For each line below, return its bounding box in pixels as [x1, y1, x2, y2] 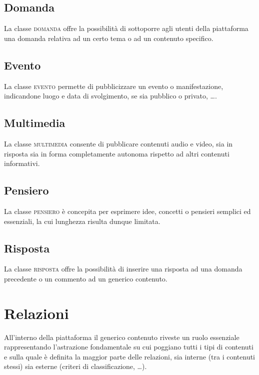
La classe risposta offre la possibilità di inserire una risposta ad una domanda [4, 263, 242, 274]
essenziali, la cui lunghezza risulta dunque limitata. [4, 215, 160, 226]
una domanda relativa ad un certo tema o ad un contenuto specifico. [4, 32, 213, 43]
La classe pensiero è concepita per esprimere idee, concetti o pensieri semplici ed [4, 205, 251, 216]
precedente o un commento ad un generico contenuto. [4, 273, 167, 283]
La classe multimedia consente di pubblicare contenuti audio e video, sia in [4, 138, 233, 148]
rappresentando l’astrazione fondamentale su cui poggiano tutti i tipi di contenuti [4, 341, 253, 352]
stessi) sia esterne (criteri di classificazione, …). [4, 361, 147, 371]
